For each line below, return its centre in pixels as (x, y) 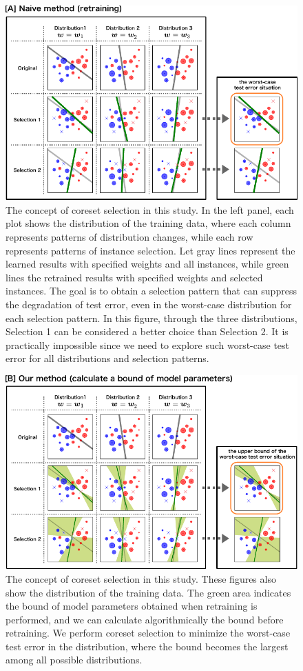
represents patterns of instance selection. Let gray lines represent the (150, 250)
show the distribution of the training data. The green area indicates (148, 592)
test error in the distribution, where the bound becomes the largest (147, 646)
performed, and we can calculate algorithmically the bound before (145, 619)
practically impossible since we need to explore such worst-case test (148, 344)
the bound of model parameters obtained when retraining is (132, 606)
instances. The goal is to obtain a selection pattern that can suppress (151, 291)
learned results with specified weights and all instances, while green (147, 264)
